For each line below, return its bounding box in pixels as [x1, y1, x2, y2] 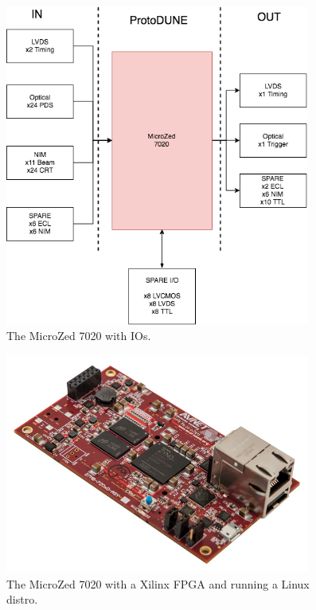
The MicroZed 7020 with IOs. [6, 327, 151, 344]
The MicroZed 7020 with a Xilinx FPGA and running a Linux [6, 575, 310, 592]
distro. [6, 591, 38, 608]
